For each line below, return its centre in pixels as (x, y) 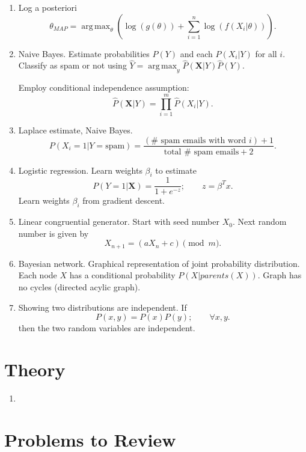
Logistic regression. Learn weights (80, 170)
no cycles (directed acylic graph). (79, 287)
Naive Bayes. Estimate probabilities (84, 53)
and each (196, 53)
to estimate (176, 170)
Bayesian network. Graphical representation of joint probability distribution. (159, 263)
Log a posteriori (47, 7)
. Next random (259, 221)
